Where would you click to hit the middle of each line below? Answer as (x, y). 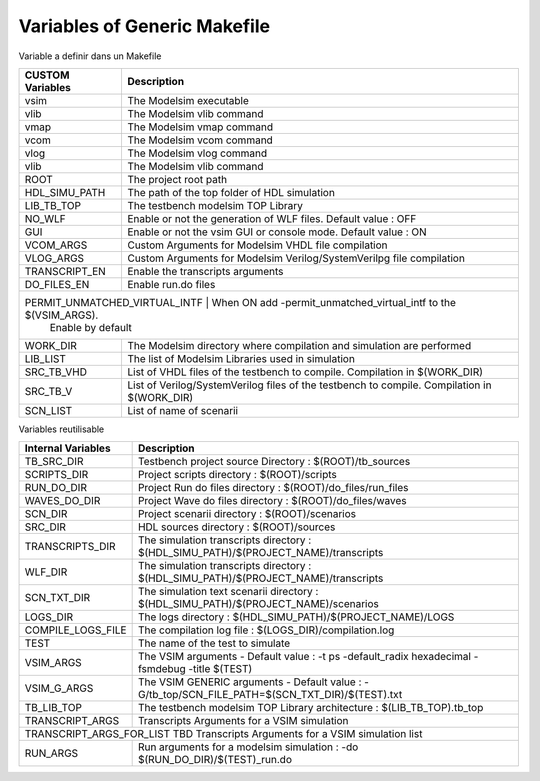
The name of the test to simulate (214, 643)
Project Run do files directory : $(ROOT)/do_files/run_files (273, 488)
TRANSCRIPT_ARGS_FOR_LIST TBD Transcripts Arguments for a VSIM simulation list (223, 734)
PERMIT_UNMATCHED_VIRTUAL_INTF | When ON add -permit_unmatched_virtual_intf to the (240, 302)
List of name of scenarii (182, 410)
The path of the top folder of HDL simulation (230, 192)
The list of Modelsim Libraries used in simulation (240, 358)
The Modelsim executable (188, 100)
